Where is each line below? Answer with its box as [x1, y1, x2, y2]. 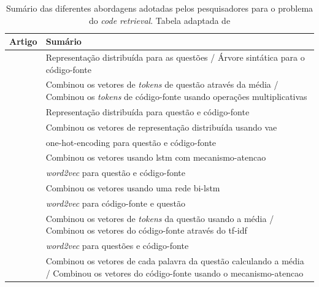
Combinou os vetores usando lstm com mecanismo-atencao [45, 151, 266, 164]
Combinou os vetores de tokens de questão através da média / [45, 78, 279, 91]
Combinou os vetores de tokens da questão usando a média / [45, 212, 274, 224]
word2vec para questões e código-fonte [45, 239, 189, 252]
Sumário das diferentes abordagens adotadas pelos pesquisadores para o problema [6, 2, 313, 14]
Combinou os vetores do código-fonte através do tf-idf [45, 224, 247, 237]
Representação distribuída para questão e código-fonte [45, 105, 250, 118]
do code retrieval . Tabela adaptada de [88, 13, 231, 26]
